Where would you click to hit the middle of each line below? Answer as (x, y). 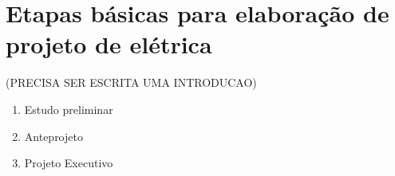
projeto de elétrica (109, 44)
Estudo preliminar (69, 109)
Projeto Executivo (69, 163)
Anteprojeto (53, 136)
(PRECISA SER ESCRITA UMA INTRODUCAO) (131, 82)
